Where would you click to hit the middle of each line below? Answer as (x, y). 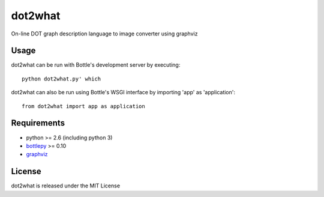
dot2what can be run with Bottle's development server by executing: (96, 65)
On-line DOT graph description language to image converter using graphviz (104, 34)
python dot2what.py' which (61, 79)
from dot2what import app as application (83, 106)
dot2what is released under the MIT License (65, 186)
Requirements (38, 123)
